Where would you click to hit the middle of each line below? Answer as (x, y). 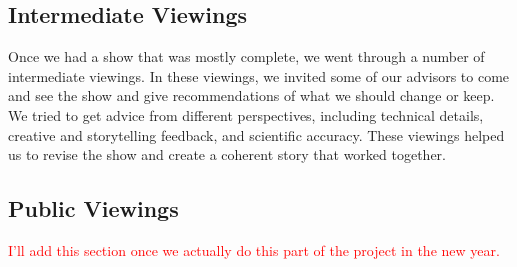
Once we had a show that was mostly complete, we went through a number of (246, 56)
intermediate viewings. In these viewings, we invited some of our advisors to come (259, 75)
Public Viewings (93, 208)
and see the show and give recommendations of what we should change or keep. (251, 95)
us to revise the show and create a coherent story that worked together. (227, 154)
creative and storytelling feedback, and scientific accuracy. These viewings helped (256, 134)
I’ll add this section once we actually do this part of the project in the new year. (254, 249)
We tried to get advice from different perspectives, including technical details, (246, 114)
